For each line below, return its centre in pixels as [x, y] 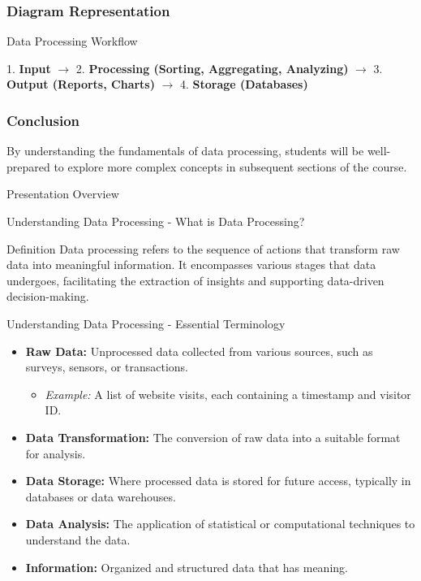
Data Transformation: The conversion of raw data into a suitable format [213, 437]
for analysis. [56, 453]
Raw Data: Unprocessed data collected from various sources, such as [199, 351]
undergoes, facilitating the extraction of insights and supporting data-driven [195, 280]
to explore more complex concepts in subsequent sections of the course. [230, 166]
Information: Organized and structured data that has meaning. [187, 567]
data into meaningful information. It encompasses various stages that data [191, 264]
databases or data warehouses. [101, 496]
